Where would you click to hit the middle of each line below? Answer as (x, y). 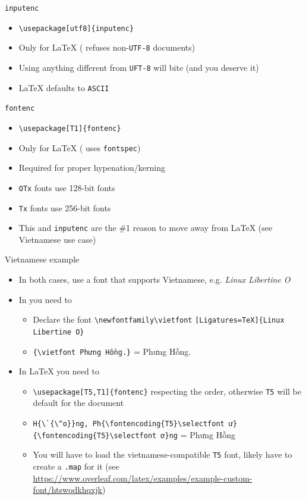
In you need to (45, 299)
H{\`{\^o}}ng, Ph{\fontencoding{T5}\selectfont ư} (135, 424)
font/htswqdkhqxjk (67, 490)
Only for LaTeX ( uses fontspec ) (80, 147)
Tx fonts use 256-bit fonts (65, 207)
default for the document (78, 403)
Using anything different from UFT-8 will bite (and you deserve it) (139, 67)
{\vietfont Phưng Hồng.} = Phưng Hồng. (112, 351)
